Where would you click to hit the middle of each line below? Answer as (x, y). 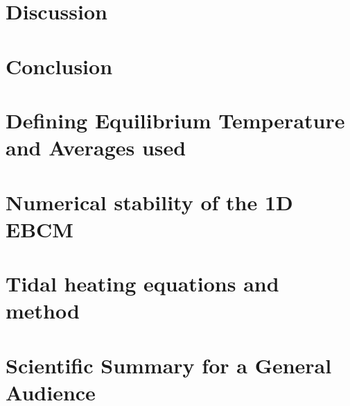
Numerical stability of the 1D (149, 202)
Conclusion (59, 66)
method (43, 311)
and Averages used (96, 147)
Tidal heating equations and (142, 284)
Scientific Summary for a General (169, 365)
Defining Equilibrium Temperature (175, 120)
